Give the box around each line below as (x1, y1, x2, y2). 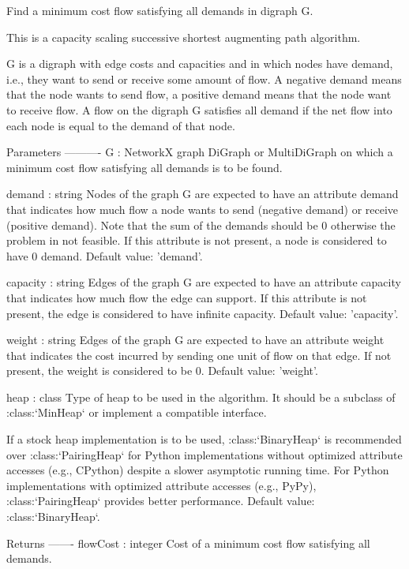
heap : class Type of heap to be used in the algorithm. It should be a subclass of (6, 388, 396, 405)
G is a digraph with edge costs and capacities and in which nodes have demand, (6, 55, 393, 72)
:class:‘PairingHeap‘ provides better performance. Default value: (6, 492, 315, 509)
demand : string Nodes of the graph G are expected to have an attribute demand (6, 185, 399, 202)
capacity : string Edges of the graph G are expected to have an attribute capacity (6, 274, 401, 290)
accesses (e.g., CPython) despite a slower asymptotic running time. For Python (6, 462, 389, 478)
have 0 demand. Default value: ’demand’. (6, 247, 203, 264)
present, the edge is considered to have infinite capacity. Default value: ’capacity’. (6, 305, 399, 321)
